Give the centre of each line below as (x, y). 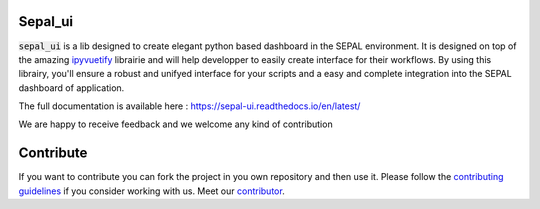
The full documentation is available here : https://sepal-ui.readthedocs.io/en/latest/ (189, 106)
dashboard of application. (71, 87)
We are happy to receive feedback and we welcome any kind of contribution (176, 124)
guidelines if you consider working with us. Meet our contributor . (151, 191)
